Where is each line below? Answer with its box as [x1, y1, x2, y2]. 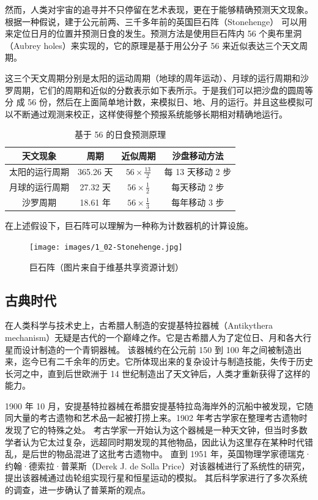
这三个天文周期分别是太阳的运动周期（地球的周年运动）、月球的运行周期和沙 [5, 71, 309, 84]
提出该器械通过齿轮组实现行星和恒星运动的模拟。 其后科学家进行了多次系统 [5, 471, 308, 484]
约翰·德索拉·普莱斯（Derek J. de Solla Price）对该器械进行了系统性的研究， [5, 459, 310, 472]
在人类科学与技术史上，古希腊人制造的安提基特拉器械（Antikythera [5, 319, 273, 332]
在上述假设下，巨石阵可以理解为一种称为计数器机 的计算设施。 [5, 219, 253, 232]
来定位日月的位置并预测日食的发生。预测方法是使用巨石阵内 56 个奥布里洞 [5, 27, 302, 40]
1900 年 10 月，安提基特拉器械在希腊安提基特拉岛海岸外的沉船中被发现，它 [5, 399, 305, 412]
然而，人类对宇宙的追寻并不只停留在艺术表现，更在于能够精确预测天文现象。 [5, 3, 313, 15]
